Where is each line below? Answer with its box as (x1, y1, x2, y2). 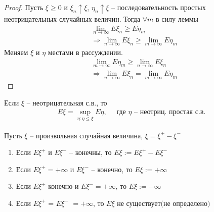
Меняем (4, 46, 28, 57)
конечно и (48, 181, 79, 191)
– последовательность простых (111, 2, 206, 12)
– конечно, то (91, 164, 133, 174)
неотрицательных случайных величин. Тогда (4, 13, 141, 24)
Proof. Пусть (4, 2, 44, 12)
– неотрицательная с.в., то (26, 97, 107, 108)
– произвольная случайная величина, (30, 130, 143, 140)
